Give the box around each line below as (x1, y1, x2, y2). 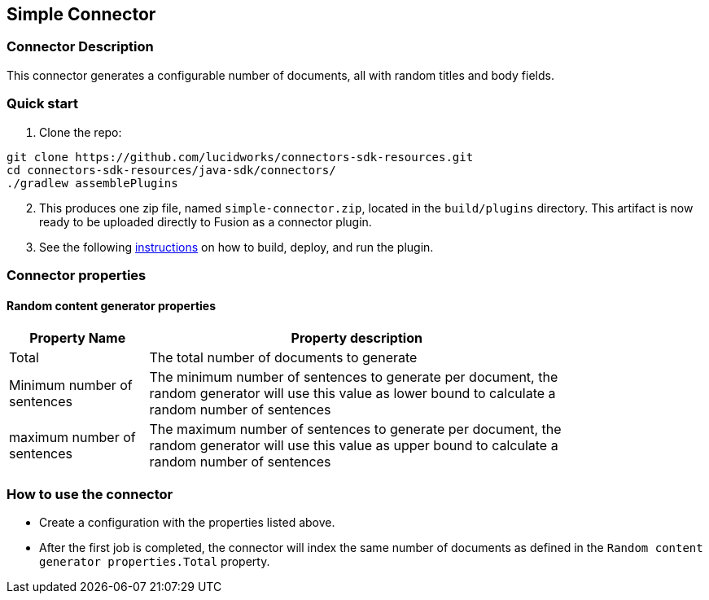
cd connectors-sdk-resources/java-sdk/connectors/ (7, 163, 336, 177)
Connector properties (7, 266, 147, 283)
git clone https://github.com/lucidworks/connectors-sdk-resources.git (7, 150, 474, 164)
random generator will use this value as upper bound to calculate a (149, 437, 558, 454)
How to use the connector (7, 485, 173, 502)
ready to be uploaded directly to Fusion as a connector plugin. (39, 214, 372, 229)
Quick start (7, 95, 79, 112)
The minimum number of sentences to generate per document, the (149, 369, 558, 386)
